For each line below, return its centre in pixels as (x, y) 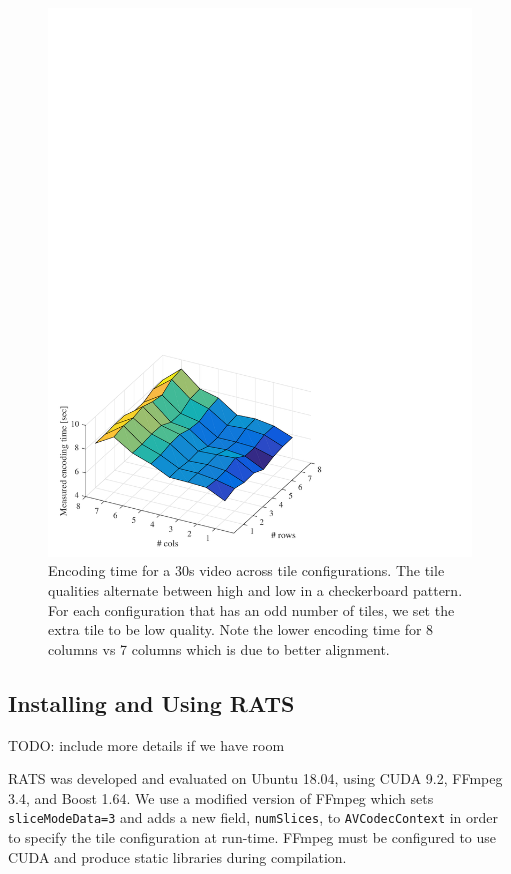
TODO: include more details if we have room (146, 744)
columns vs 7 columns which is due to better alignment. (219, 648)
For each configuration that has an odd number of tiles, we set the (251, 609)
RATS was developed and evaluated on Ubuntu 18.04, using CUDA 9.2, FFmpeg (255, 778)
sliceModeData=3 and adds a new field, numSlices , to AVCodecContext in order (253, 817)
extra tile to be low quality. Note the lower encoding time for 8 (241, 629)
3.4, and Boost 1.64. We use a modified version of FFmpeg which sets (221, 797)
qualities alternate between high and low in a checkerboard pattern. (255, 590)
